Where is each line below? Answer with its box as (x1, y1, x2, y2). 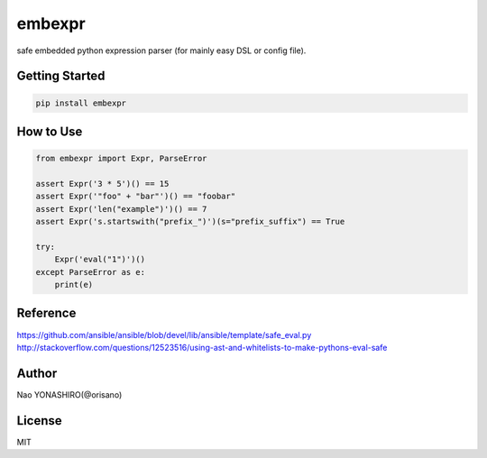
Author (16, 365, 58, 380)
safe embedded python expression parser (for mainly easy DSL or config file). (16, 45, 307, 56)
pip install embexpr (35, 97, 126, 108)
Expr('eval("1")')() (54, 254, 146, 265)
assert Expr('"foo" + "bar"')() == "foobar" (35, 191, 236, 202)
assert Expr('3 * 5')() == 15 (35, 179, 170, 188)
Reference (16, 306, 77, 321)
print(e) (54, 279, 94, 290)
